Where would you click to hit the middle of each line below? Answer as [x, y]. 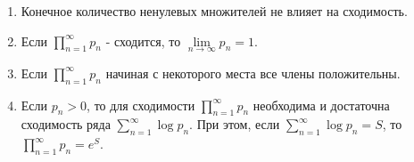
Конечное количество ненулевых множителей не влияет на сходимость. [214, 11]
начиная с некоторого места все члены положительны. [253, 73]
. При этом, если [235, 124]
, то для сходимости [141, 105]
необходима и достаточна [321, 105]
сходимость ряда [66, 124]
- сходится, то [143, 40]
